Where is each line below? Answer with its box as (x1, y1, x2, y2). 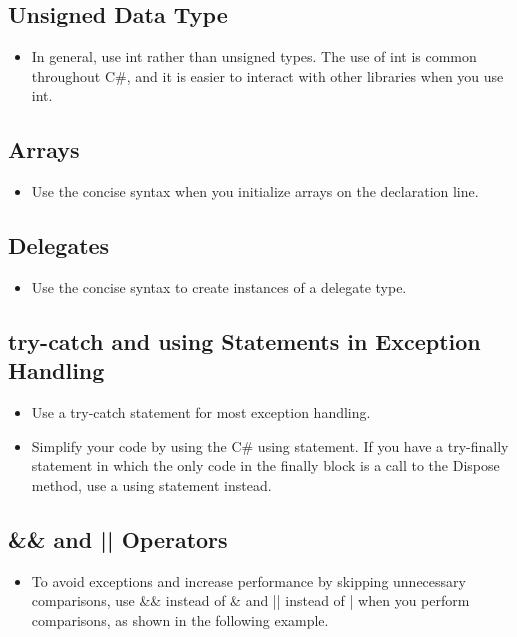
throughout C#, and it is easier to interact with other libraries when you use (31, 65, 504, 86)
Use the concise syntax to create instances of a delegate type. (31, 276, 407, 297)
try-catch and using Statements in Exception (8, 325, 481, 356)
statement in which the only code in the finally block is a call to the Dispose (31, 455, 500, 476)
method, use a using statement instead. (31, 474, 272, 495)
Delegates (8, 230, 110, 261)
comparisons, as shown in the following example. (31, 609, 329, 630)
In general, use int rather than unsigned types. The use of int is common (31, 46, 477, 67)
